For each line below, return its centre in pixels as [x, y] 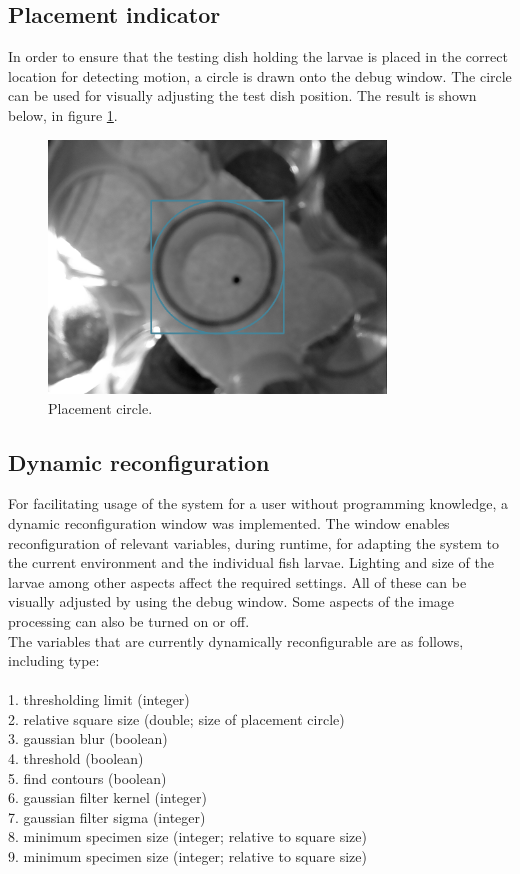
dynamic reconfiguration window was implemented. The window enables [229, 522]
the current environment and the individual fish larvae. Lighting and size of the [251, 562]
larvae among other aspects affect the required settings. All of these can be [237, 581]
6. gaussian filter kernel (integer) [107, 797]
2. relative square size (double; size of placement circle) [176, 718]
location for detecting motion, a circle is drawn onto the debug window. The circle [260, 75]
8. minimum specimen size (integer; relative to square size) [187, 836]
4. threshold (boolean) [76, 758]
